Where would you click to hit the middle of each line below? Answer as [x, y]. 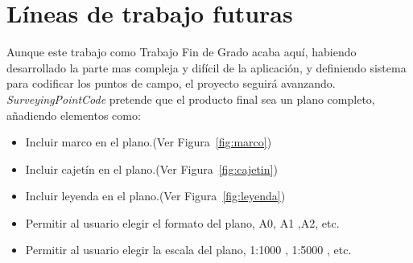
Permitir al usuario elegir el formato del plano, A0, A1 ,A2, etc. [182, 222]
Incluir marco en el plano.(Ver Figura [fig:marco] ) [149, 142]
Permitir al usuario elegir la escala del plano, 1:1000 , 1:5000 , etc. [188, 250]
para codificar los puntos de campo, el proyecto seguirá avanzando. [171, 83]
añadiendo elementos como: [74, 115]
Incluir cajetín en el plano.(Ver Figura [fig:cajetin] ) [151, 168]
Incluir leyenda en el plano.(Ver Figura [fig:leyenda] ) [155, 196]
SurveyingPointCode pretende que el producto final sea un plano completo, [191, 99]
